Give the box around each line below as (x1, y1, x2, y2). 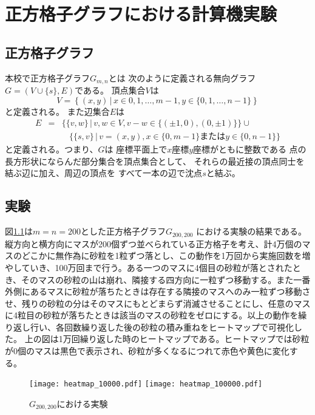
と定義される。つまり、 (5, 143, 98, 156)
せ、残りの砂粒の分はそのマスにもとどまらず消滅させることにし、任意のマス (5, 297, 311, 309)
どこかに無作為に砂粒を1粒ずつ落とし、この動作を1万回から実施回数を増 (21, 249, 311, 262)
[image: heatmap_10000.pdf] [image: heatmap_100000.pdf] (29, 380, 263, 389)
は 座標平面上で (104, 143, 168, 156)
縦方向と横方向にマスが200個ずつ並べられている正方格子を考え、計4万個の (5, 237, 302, 250)
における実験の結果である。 (196, 225, 307, 238)
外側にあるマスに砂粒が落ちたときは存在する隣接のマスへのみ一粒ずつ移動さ (5, 285, 311, 298)
